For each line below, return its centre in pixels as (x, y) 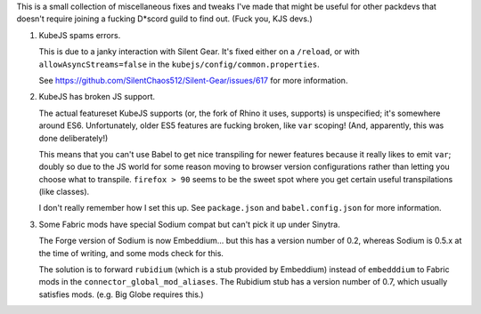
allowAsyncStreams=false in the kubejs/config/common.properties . (179, 64)
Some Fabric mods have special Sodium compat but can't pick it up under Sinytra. (189, 224)
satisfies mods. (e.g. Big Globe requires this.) (121, 294)
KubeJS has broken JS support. (97, 97)
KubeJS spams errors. (80, 35)
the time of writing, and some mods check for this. (131, 253)
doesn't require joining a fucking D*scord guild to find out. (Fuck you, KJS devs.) (165, 19)
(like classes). (64, 192)
